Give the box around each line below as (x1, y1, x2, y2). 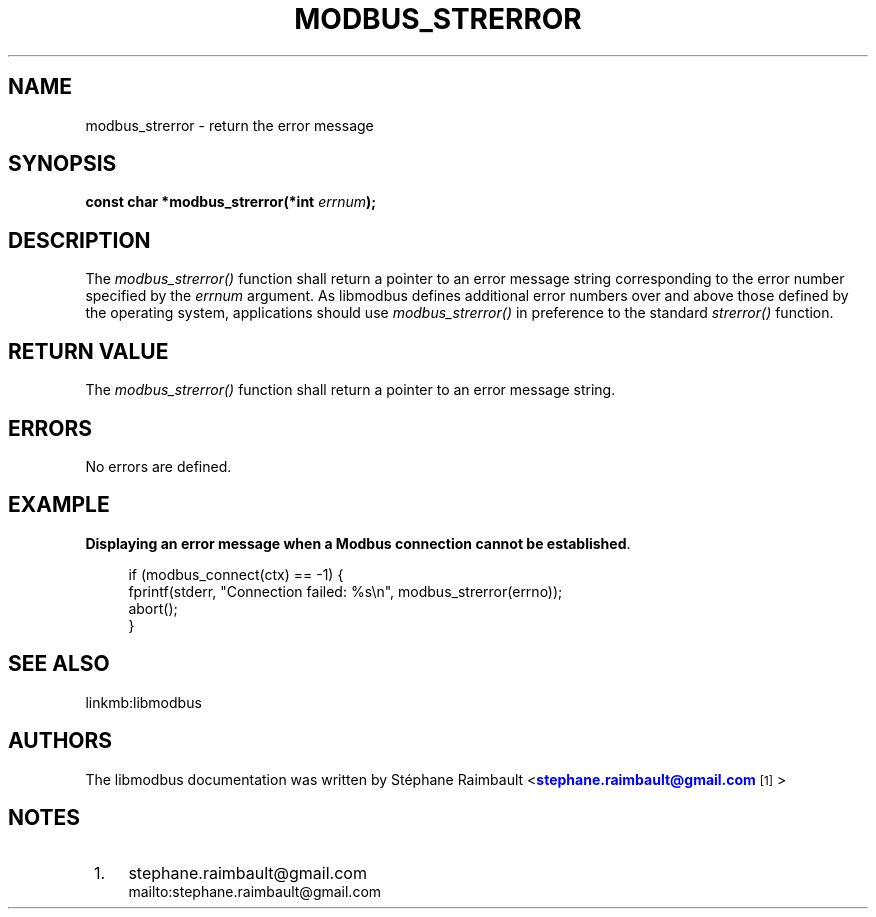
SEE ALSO (8, 651, 110, 677)
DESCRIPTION (8, 227, 151, 253)
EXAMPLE (8, 492, 110, 518)
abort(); (128, 599, 178, 617)
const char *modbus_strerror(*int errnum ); (85, 193, 377, 211)
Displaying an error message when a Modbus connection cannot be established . (85, 534, 631, 552)
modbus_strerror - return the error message (85, 116, 374, 134)
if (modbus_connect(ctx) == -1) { (128, 565, 344, 583)
